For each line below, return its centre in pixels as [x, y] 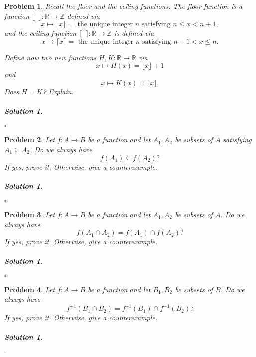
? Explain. [58, 91]
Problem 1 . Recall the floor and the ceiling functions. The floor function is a [124, 6]
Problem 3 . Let [30, 214]
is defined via [134, 33]
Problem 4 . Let [30, 289]
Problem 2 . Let [30, 139]
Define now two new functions [51, 57]
